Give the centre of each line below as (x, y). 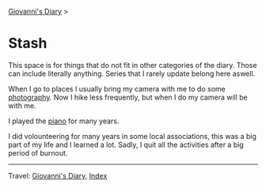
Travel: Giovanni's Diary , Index (58, 175)
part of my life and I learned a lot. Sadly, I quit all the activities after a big (126, 145)
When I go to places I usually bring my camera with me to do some (117, 88)
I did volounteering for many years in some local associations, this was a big (133, 136)
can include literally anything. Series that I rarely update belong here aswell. (132, 73)
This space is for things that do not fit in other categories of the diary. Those (133, 65)
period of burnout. (38, 152)
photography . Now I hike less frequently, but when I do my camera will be (128, 97)
